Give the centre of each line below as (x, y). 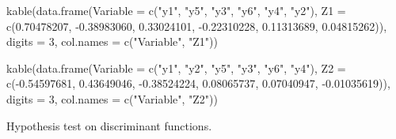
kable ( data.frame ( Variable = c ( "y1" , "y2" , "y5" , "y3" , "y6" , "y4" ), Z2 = (176, 68)
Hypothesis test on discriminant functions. (109, 125)
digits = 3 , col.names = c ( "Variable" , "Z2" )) (112, 98)
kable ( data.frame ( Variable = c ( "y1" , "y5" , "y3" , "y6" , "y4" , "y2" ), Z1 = (176, 10)
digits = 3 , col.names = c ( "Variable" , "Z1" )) (112, 41)
